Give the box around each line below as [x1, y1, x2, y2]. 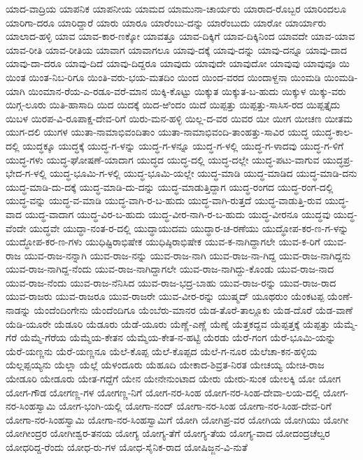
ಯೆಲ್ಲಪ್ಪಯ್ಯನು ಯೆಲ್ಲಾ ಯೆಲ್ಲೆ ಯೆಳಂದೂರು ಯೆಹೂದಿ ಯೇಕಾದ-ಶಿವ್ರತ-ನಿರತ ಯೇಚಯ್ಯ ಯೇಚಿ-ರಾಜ [6, 357, 325, 372]
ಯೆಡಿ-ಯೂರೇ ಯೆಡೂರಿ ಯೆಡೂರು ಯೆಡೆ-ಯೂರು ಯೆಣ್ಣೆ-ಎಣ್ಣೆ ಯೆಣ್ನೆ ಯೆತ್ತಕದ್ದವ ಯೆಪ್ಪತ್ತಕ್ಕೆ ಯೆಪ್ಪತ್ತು [6, 316, 330, 331]
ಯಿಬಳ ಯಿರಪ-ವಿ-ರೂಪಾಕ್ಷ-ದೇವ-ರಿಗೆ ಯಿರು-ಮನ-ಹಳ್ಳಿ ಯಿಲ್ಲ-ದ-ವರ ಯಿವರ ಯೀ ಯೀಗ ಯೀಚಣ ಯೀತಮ [6, 110, 353, 125]
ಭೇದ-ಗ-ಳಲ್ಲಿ [6, 166, 47, 180]
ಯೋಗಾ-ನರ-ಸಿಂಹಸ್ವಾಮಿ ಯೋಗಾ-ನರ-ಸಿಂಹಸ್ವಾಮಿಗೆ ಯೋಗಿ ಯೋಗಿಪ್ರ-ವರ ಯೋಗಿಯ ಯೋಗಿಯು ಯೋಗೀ [6, 412, 349, 426]
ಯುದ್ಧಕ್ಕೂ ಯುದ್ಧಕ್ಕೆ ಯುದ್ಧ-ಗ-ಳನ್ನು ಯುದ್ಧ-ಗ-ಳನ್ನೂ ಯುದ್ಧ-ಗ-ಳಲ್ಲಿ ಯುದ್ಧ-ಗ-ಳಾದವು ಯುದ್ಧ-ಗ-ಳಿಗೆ [22, 138, 344, 152]
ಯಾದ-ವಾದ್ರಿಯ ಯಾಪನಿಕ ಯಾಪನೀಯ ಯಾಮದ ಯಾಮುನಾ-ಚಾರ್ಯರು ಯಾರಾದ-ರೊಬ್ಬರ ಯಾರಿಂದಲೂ [6, 1, 346, 15]
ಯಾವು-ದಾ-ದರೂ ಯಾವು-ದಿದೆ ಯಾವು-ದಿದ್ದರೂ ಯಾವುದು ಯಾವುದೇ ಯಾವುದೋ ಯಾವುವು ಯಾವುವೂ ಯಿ [6, 56, 350, 71]
